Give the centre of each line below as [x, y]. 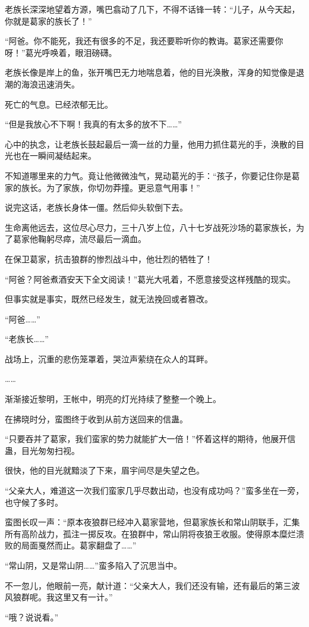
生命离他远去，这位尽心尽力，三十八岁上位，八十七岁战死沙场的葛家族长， [150, 227]
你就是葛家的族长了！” [48, 21]
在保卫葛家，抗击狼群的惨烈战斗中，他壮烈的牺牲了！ [109, 258]
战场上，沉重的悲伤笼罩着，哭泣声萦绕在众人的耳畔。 [109, 358]
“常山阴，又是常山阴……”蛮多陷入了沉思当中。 [93, 565]
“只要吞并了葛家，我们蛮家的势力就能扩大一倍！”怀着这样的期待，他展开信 [150, 439]
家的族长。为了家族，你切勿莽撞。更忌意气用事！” [103, 187]
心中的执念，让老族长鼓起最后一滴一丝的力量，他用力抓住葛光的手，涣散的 [150, 144]
